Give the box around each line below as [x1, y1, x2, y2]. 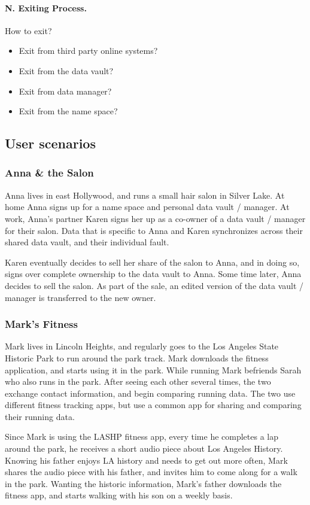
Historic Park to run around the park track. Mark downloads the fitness [5, 351, 269, 364]
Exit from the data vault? [19, 64, 114, 77]
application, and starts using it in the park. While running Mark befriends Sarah [5, 363, 302, 376]
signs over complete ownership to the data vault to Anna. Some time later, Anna [5, 267, 302, 280]
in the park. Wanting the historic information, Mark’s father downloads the [5, 477, 282, 489]
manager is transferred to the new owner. [5, 291, 156, 303]
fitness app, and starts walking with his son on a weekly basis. [5, 489, 233, 501]
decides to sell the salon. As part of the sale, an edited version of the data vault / [5, 279, 304, 291]
